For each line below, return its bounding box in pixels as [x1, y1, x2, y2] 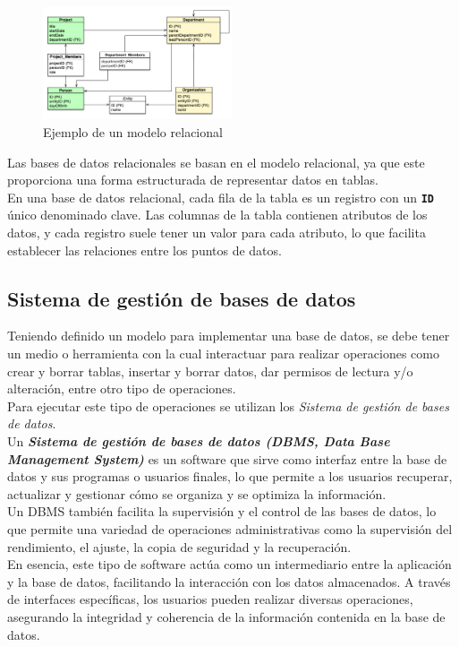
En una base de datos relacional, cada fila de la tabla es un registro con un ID [7, 187, 434, 206]
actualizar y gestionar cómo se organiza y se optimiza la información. [7, 484, 387, 503]
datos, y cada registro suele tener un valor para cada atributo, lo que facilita [7, 223, 426, 242]
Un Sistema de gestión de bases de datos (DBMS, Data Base [7, 432, 390, 451]
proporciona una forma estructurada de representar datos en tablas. [7, 170, 378, 189]
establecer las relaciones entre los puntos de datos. [7, 240, 282, 259]
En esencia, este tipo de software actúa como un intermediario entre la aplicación [7, 555, 452, 574]
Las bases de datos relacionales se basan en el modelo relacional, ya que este [7, 152, 425, 171]
